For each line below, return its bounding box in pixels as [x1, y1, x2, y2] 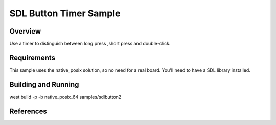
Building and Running [9, 80, 79, 89]
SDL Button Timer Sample [9, 8, 121, 19]
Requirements [9, 53, 56, 62]
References [9, 107, 47, 115]
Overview [9, 27, 41, 36]
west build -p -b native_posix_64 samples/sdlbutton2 [9, 93, 122, 100]
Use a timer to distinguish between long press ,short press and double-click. [9, 41, 171, 47]
